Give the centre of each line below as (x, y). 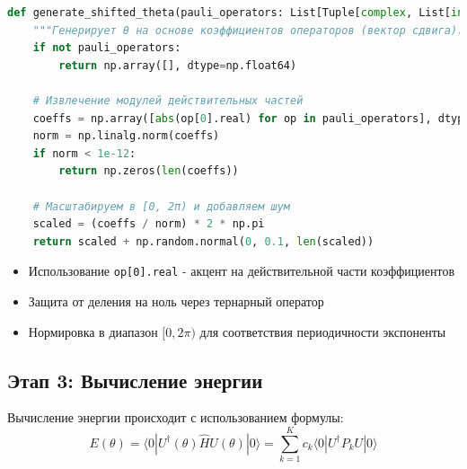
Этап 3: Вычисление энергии (135, 380)
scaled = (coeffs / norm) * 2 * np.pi (149, 224)
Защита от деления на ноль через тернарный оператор (176, 301)
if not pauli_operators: (107, 48)
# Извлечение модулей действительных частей (168, 100)
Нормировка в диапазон (93, 331)
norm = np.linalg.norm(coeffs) (126, 136)
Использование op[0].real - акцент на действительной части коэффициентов (242, 271)
